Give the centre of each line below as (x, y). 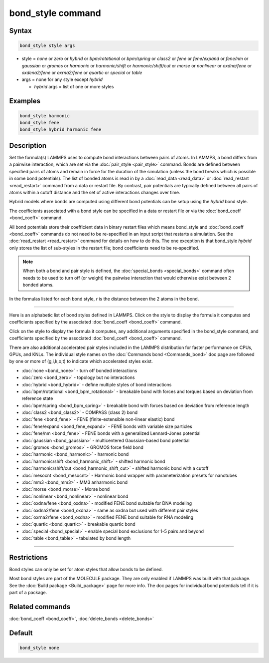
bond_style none (40, 648)
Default (21, 633)
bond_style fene (40, 123)
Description (28, 146)
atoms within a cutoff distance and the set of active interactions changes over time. (95, 192)
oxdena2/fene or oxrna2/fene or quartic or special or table (82, 72)
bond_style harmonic (45, 116)
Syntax (20, 31)
